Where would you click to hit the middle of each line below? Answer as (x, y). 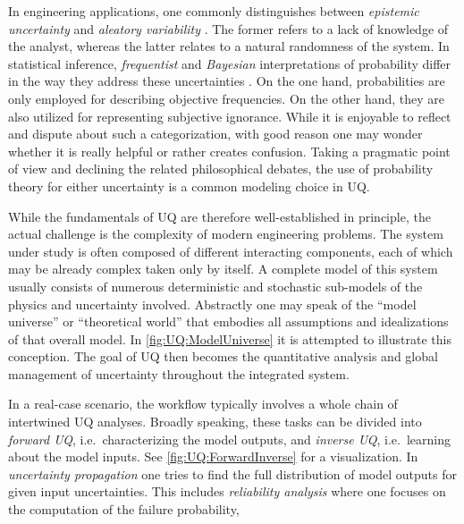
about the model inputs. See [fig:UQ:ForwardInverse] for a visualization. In (213, 456)
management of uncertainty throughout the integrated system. (179, 373)
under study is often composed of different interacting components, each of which (231, 251)
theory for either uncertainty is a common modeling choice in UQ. (189, 186)
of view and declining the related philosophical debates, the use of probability (221, 169)
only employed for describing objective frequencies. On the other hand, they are (227, 98)
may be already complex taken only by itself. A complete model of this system (223, 269)
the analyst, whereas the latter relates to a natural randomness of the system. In (229, 46)
